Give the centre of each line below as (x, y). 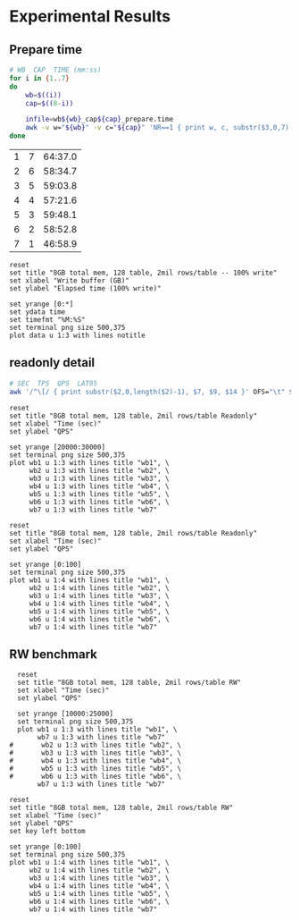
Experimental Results (90, 17)
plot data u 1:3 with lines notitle (77, 335)
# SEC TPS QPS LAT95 (54, 383)
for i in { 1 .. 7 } (39, 78)
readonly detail (52, 363)
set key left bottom (48, 832)
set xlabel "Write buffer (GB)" (69, 281)
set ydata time (37, 312)
